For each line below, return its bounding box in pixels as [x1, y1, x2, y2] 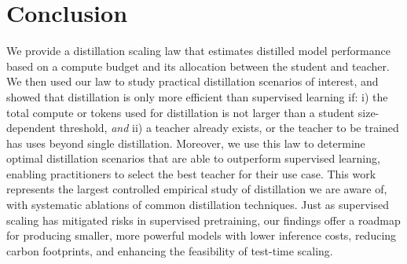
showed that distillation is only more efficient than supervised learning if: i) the [6, 88, 388, 104]
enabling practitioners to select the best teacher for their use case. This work [6, 165, 376, 181]
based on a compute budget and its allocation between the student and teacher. [6, 57, 390, 74]
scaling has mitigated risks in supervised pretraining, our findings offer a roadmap [6, 211, 401, 228]
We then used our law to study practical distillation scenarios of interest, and [6, 73, 379, 90]
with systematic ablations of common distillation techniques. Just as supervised [6, 196, 390, 213]
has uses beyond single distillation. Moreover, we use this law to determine [6, 134, 365, 151]
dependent [6, 119, 57, 136]
